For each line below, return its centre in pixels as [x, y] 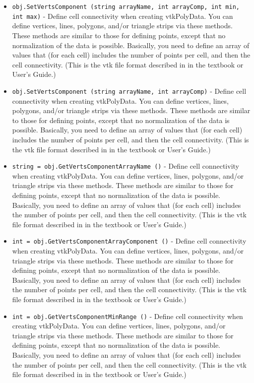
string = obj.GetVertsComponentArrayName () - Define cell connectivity [126, 166]
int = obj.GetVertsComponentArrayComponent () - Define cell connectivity [129, 241]
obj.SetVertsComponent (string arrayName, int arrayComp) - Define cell [129, 91]
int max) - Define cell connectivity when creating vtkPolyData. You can [123, 16]
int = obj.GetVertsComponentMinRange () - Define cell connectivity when [127, 316]
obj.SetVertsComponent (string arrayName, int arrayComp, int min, [126, 7]
